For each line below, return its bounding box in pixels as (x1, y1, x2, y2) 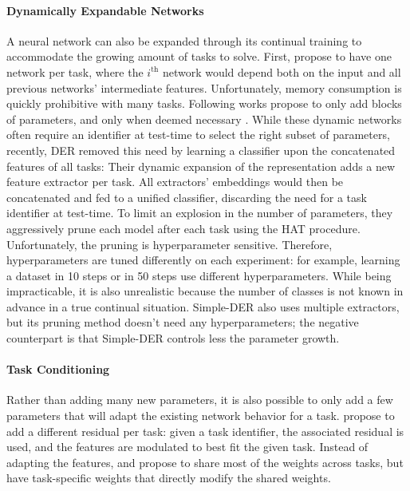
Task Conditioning (6, 361, 110, 378)
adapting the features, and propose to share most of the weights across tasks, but (6, 453, 404, 470)
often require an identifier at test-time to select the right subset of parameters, (6, 126, 390, 143)
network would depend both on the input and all (162, 63, 401, 80)
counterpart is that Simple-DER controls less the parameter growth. (6, 330, 340, 346)
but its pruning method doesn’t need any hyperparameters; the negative (6, 314, 359, 331)
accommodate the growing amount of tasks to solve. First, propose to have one (6, 48, 392, 65)
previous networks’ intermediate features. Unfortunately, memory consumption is (6, 79, 402, 96)
